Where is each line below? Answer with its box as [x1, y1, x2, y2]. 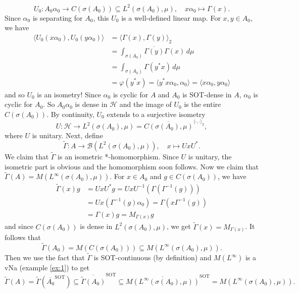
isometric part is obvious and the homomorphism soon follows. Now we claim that [5, 161, 259, 171]
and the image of [119, 99, 172, 109]
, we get [166, 221, 191, 231]
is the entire [184, 99, 221, 109]
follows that [5, 232, 41, 243]
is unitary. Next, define [32, 130, 103, 141]
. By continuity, [46, 108, 94, 119]
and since [5, 221, 33, 231]
